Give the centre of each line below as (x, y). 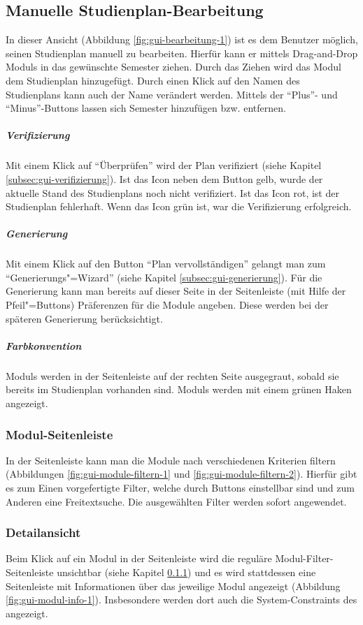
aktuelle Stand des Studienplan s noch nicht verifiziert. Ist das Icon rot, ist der (172, 192)
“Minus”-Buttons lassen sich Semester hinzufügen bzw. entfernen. (146, 108)
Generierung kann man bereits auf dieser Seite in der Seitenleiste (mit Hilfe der (176, 291)
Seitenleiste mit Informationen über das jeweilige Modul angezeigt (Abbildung (173, 586)
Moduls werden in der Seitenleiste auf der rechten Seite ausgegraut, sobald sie (172, 375)
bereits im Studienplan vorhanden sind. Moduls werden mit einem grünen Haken (179, 389)
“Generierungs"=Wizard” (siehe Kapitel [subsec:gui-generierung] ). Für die (164, 277)
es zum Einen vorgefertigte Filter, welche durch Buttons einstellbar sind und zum (180, 487)
